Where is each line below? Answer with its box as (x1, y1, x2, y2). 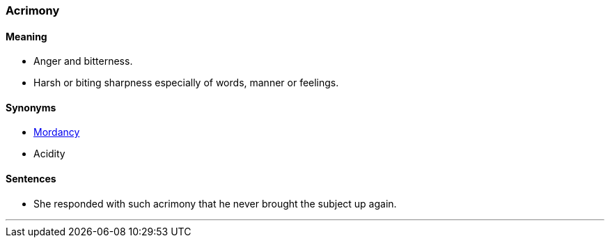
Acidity (33, 148, 65, 160)
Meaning (6, 30, 47, 42)
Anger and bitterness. (33, 55, 133, 68)
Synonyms (6, 101, 56, 113)
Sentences (6, 173, 56, 185)
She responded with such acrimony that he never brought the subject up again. (33, 197, 397, 210)
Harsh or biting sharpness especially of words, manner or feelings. (33, 77, 339, 89)
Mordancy (33, 126, 80, 139)
